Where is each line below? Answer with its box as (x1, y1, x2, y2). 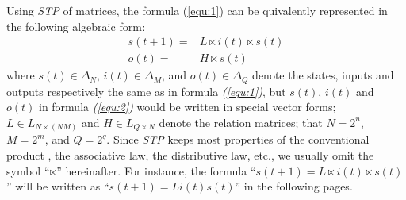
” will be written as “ (6, 178, 109, 194)
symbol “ (6, 162, 50, 179)
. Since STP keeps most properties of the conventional (106, 131, 370, 148)
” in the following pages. (235, 178, 353, 194)
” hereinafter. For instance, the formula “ (56, 162, 256, 179)
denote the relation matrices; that (159, 113, 323, 130)
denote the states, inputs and (252, 67, 394, 83)
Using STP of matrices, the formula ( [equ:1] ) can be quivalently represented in (6, 2, 388, 18)
